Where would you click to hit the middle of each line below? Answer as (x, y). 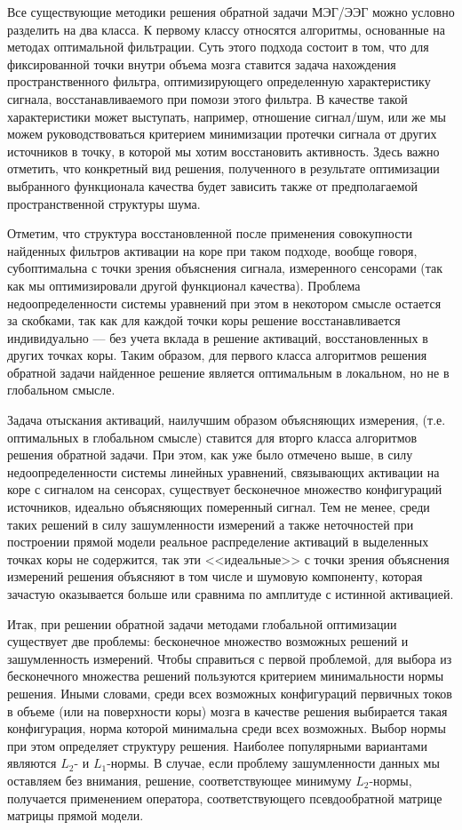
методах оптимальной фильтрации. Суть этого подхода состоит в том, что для (218, 47)
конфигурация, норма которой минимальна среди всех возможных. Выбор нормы (227, 728)
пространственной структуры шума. (104, 203)
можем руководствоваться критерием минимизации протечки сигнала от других (222, 134)
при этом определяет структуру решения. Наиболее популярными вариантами (217, 745)
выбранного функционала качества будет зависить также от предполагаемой (213, 185)
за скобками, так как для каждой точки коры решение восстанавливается (204, 320)
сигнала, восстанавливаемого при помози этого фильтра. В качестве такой (207, 98)
